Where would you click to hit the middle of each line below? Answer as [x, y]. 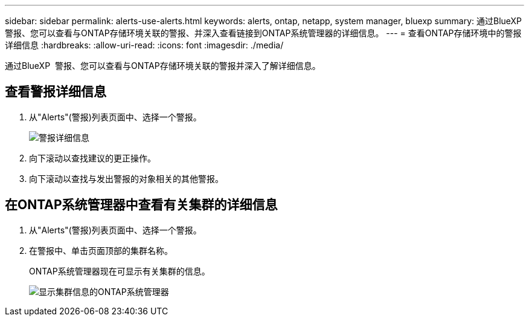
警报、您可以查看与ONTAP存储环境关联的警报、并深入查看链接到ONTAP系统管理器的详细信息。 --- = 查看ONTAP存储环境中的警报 [263, 33]
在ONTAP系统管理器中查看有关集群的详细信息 [141, 205]
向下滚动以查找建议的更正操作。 [92, 158]
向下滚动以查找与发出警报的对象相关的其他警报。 [126, 178]
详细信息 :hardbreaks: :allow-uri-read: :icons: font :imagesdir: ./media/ [144, 45]
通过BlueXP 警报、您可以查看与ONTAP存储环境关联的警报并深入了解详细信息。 [163, 66]
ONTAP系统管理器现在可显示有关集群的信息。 [120, 271]
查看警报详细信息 [56, 92]
